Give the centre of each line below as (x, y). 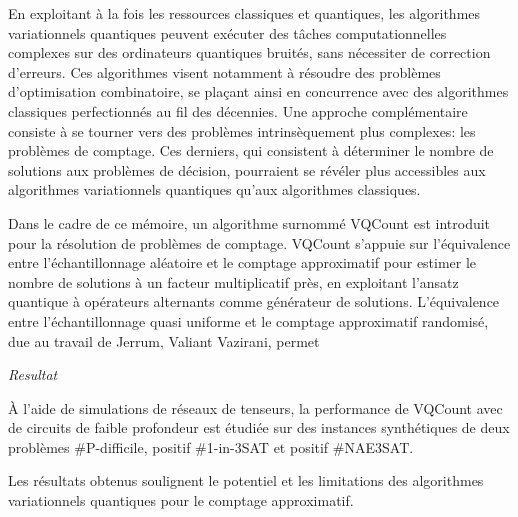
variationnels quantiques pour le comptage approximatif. (181, 500)
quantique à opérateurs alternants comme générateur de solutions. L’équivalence (254, 301)
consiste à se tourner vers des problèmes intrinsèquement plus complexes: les (242, 130)
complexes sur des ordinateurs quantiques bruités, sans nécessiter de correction (249, 52)
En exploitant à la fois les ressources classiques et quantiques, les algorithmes (244, 13)
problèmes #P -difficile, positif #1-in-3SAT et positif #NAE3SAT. (211, 446)
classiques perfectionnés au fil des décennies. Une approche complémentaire (238, 110)
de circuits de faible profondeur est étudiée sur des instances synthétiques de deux (259, 427)
